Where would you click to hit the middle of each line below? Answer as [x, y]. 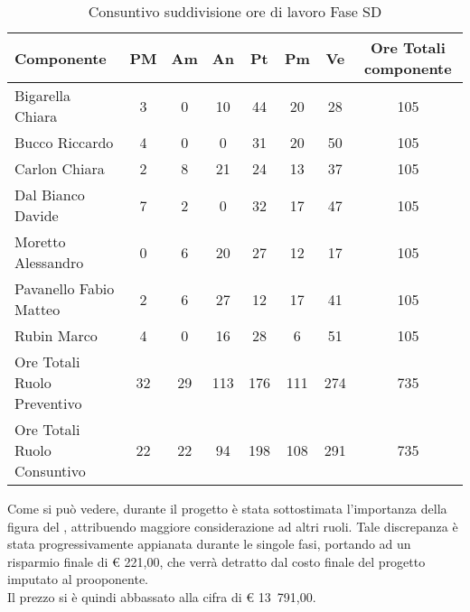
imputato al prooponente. [78, 579]
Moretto [40, 241]
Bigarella [43, 95]
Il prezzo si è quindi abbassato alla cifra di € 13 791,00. [162, 596]
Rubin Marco [56, 335]
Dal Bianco [50, 195]
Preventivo [48, 403]
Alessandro [49, 262]
